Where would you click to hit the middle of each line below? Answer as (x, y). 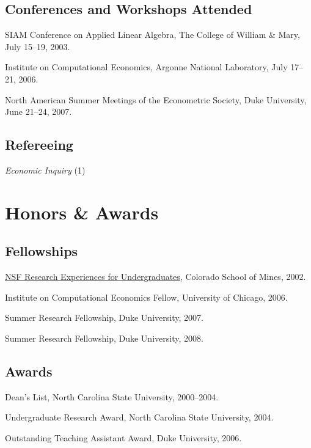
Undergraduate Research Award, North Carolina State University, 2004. (139, 417)
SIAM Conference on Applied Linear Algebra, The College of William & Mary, (152, 35)
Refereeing (39, 145)
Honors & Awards (82, 212)
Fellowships (42, 251)
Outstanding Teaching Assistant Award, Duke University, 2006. (123, 437)
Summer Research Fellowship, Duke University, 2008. (104, 338)
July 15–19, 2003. (38, 46)
